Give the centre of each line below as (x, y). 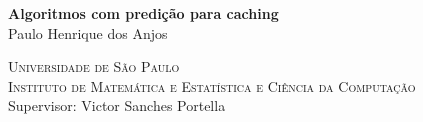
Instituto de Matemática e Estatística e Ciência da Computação (212, 85)
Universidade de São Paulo (94, 66)
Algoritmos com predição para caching (143, 13)
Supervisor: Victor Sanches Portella (117, 105)
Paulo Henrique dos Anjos (88, 32)
